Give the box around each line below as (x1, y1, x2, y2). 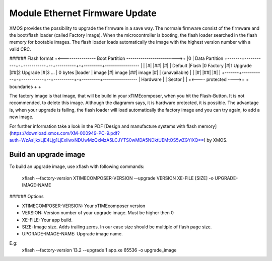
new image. (9, 114, 34, 120)
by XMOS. (207, 137, 228, 143)
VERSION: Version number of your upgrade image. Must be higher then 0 (22, 210, 174, 216)
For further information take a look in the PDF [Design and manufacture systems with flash (9, 123, 197, 129)
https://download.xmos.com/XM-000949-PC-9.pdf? (11, 130, 120, 136)
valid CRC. (9, 46, 31, 52)
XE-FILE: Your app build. (22, 217, 73, 223)
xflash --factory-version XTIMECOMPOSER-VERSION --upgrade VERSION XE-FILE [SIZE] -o (22, 175, 214, 181)
